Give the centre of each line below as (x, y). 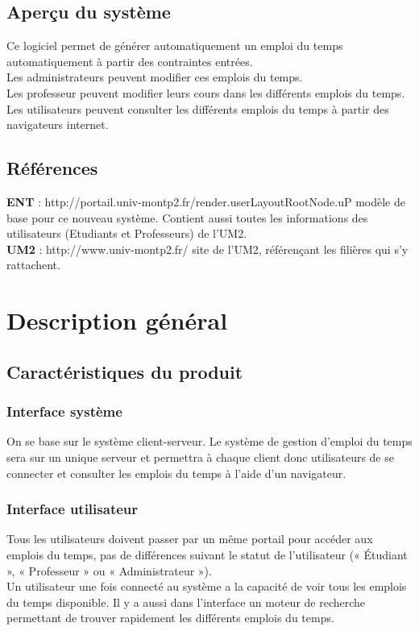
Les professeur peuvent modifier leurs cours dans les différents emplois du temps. (206, 92)
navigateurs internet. (58, 125)
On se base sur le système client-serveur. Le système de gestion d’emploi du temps (209, 441)
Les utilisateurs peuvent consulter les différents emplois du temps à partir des (198, 108)
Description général (117, 320)
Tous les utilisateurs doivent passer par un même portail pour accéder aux (190, 539)
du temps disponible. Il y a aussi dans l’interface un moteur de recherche (186, 602)
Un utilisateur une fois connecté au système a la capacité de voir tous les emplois (207, 586)
